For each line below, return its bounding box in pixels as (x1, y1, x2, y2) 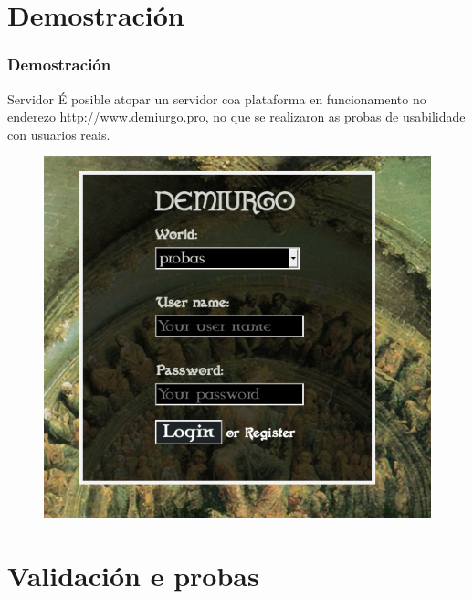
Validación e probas (7, 556, 259, 594)
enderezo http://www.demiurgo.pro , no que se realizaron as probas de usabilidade (7, 107, 466, 126)
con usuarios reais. (7, 124, 110, 144)
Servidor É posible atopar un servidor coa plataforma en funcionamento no (7, 89, 426, 108)
